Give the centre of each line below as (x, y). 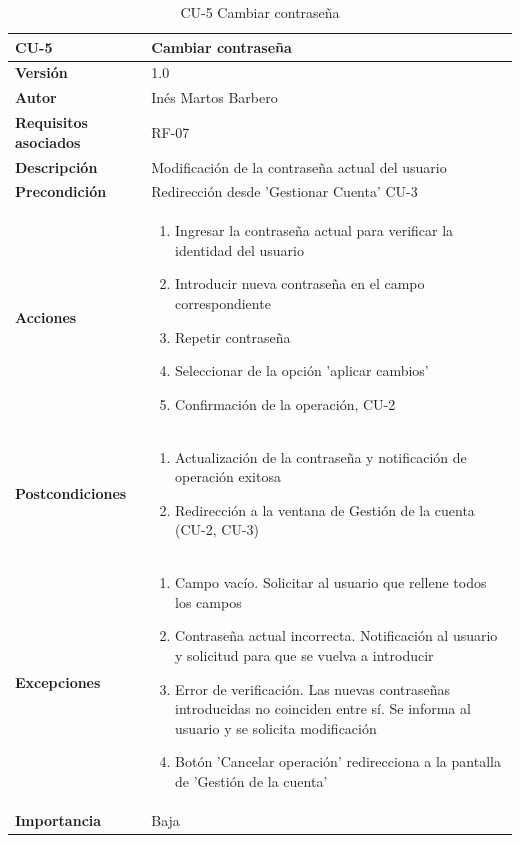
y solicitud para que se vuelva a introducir (304, 655)
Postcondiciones (71, 493)
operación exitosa (228, 476)
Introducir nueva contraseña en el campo (300, 283)
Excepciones (58, 681)
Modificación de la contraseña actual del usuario (299, 166)
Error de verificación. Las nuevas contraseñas (313, 688)
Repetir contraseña (233, 336)
